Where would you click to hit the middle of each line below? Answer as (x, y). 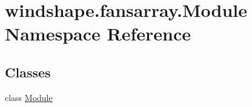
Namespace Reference (98, 34)
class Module (29, 97)
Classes (28, 72)
